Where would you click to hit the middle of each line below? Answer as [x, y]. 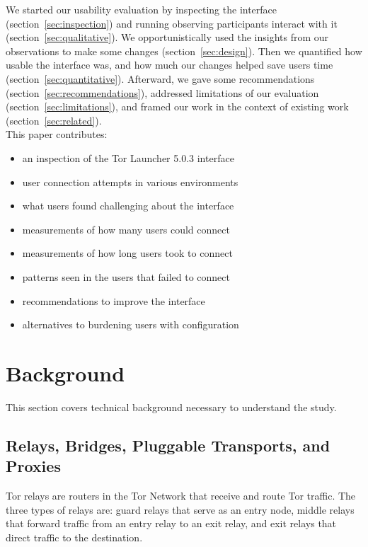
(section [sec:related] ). [54, 120]
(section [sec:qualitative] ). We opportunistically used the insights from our [167, 37]
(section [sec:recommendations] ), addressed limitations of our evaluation [162, 92]
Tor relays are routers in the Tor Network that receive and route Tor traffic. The [181, 495]
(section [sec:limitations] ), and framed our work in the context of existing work [177, 106]
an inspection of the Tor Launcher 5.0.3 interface [128, 157]
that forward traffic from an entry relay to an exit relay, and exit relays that [171, 523]
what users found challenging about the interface [128, 206]
